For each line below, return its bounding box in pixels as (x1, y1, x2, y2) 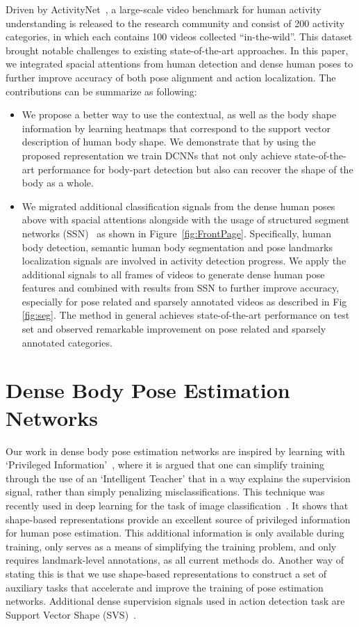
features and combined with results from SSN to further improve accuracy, (22, 280, 340, 295)
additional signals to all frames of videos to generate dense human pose (22, 267, 325, 281)
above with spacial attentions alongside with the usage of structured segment (22, 212, 350, 227)
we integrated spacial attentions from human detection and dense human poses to (6, 56, 353, 71)
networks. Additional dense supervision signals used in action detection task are (6, 594, 345, 608)
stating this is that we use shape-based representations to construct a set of (6, 566, 327, 580)
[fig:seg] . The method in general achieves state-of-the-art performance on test (22, 308, 350, 322)
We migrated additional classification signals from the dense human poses (22, 198, 335, 213)
